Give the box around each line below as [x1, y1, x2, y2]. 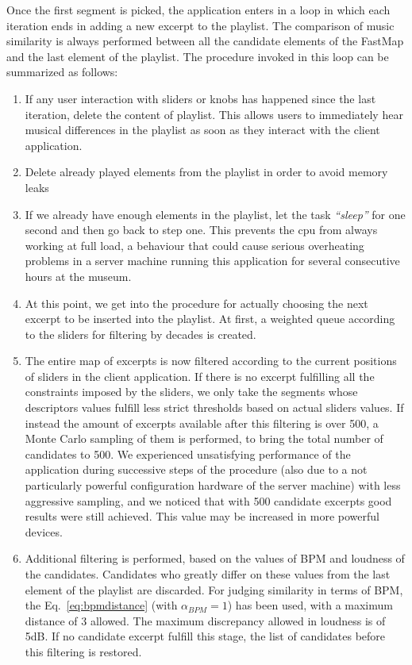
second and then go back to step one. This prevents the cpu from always [25, 221, 378, 238]
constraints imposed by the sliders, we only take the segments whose [25, 383, 358, 400]
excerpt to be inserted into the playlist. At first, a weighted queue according [25, 310, 395, 327]
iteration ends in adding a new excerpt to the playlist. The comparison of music [6, 17, 395, 33]
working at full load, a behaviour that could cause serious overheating [25, 236, 364, 253]
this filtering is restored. [25, 643, 142, 659]
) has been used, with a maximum [227, 597, 393, 613]
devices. [25, 523, 63, 540]
